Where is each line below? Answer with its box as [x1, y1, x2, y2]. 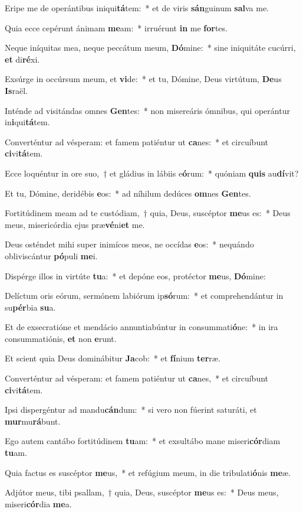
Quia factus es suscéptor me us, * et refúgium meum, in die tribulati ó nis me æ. [5, 466, 291, 478]
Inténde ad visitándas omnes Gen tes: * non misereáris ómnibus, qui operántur [5, 104, 290, 116]
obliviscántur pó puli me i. [5, 249, 98, 262]
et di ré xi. [5, 53, 40, 65]
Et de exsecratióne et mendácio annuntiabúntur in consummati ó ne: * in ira [5, 321, 278, 333]
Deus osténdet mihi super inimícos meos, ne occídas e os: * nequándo [5, 238, 254, 250]
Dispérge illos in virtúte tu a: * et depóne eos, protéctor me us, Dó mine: [5, 269, 266, 282]
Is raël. [5, 84, 28, 96]
